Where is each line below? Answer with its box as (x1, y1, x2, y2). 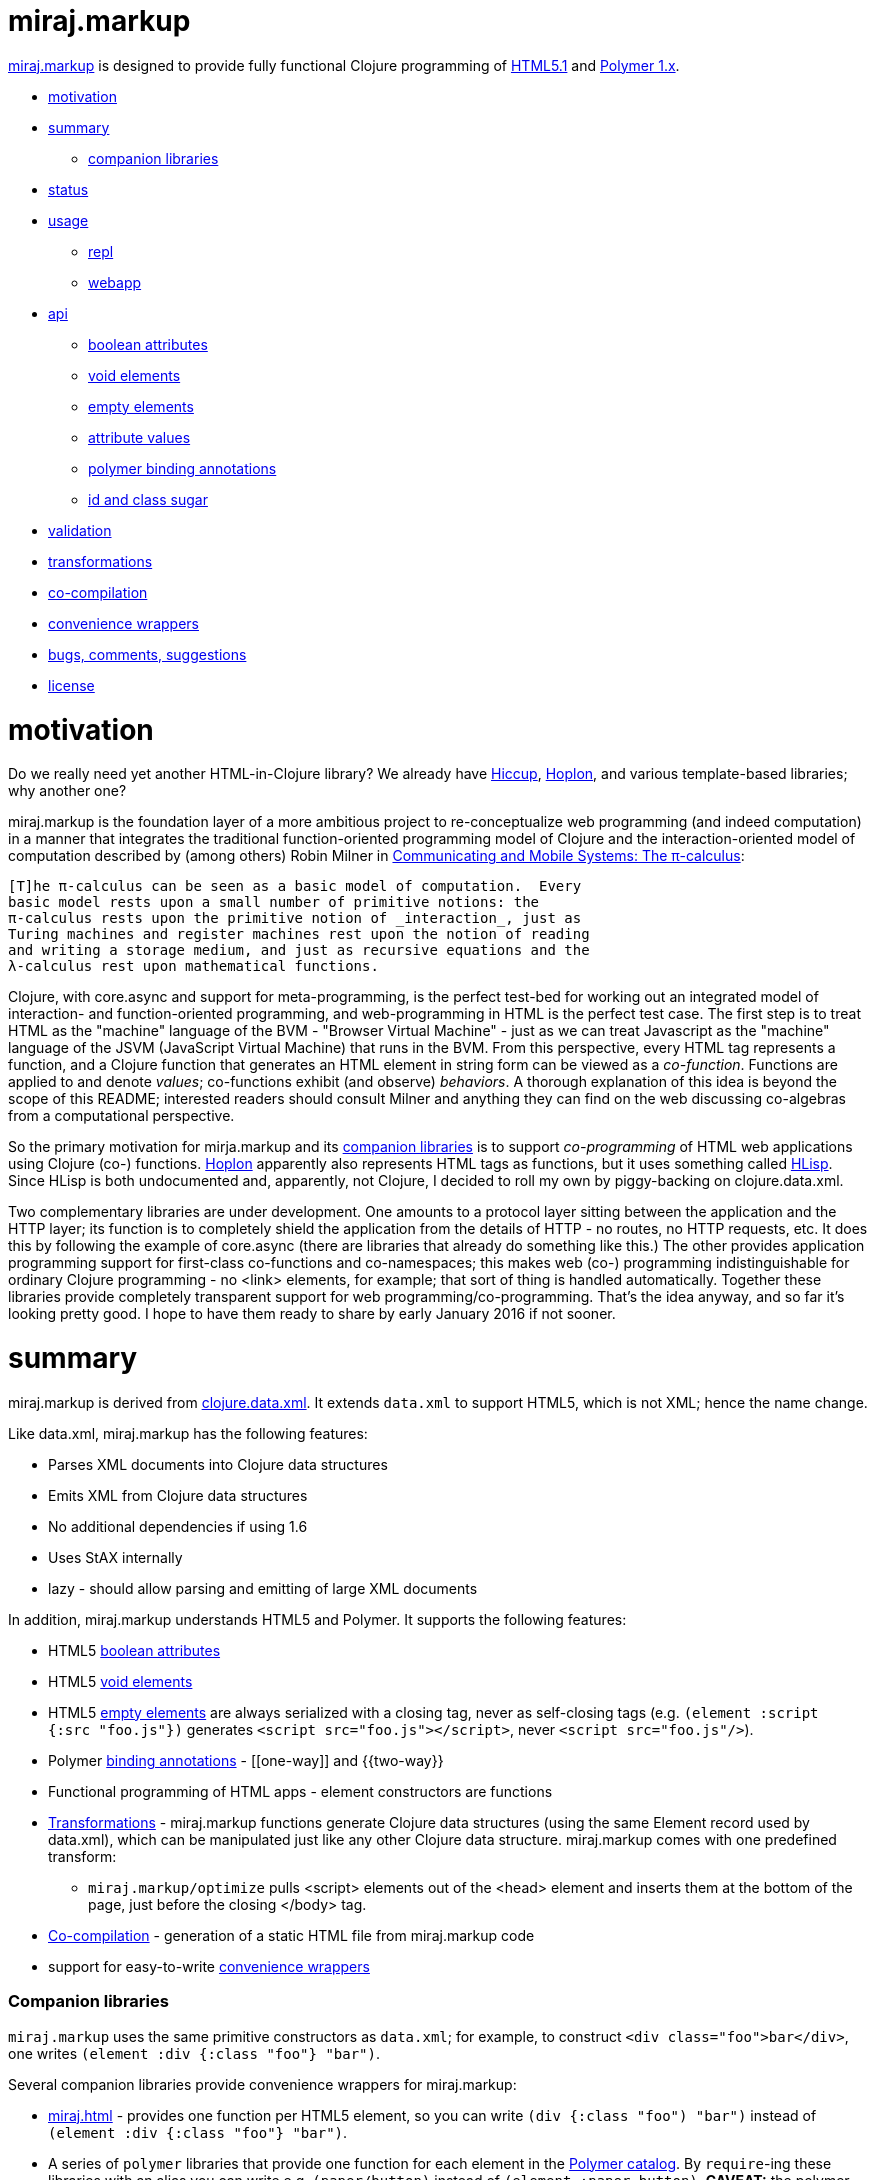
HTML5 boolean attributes (48, 1641, 221, 1659)
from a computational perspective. (8, 1107, 235, 1125)
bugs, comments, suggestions (48, 645, 247, 663)
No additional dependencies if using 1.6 (48, 1517, 308, 1535)
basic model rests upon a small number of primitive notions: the (8, 894, 540, 911)
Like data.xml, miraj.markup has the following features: (8, 1424, 368, 1442)
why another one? (8, 782, 127, 800)
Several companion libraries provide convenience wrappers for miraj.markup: (8, 2075, 517, 2093)
